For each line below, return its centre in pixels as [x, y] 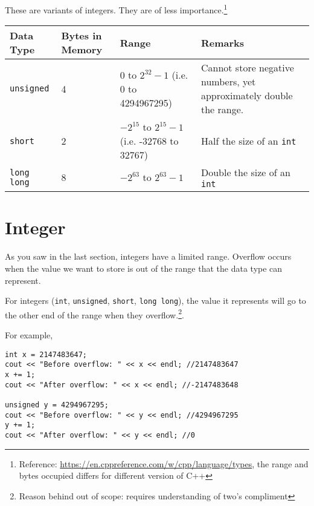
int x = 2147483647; [46, 354]
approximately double [247, 96]
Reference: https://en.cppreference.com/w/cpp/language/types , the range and [164, 463]
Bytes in [82, 36]
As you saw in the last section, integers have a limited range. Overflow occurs [148, 256]
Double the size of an [245, 172]
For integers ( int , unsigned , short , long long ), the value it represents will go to [155, 301]
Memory [82, 50]
